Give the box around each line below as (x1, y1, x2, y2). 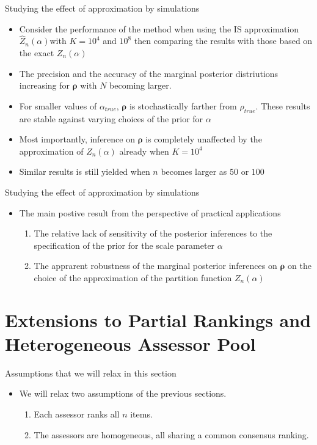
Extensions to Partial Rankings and (5, 307, 312, 332)
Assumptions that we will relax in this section (5, 366, 177, 379)
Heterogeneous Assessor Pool (5, 331, 256, 356)
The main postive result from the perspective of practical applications (19, 206, 281, 219)
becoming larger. (109, 79, 172, 92)
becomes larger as (161, 165, 227, 178)
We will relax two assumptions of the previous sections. (19, 387, 227, 400)
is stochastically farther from (129, 99, 237, 112)
